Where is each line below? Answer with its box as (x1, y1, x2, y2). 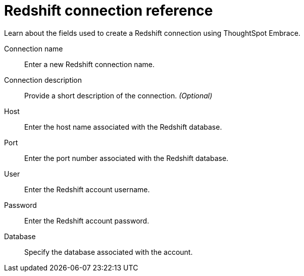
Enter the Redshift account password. (24, 216, 149, 225)
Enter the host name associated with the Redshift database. (24, 122, 222, 131)
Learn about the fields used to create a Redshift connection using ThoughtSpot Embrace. (4, 28, 300, 37)
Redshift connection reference (4, 2, 213, 19)
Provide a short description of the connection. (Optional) (24, 91, 213, 100)
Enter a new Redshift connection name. (24, 60, 155, 69)
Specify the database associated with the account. (24, 247, 193, 256)
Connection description (4, 75, 82, 84)
